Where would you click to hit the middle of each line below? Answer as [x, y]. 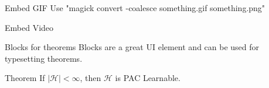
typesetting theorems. [44, 58]
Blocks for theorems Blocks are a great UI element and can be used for [132, 47]
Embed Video [29, 27]
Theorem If [25, 78]
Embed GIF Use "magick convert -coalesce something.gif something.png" [135, 8]
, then [91, 78]
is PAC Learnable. [148, 78]
